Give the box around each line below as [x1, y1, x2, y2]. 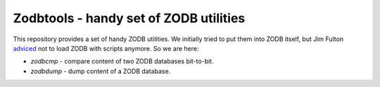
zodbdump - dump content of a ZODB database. [30, 67, 171, 75]
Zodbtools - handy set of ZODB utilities [13, 10, 246, 26]
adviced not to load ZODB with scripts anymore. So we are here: [13, 44, 200, 52]
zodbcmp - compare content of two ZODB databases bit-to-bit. [30, 57, 214, 65]
